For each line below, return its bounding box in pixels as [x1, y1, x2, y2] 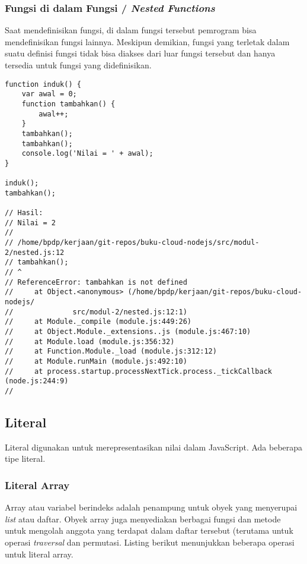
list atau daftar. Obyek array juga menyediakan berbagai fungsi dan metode [5, 512, 281, 525]
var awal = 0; [21, 90, 77, 99]
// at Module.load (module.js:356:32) [5, 337, 175, 346]
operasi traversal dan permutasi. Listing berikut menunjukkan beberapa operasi [5, 535, 295, 548]
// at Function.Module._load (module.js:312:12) [5, 347, 217, 356]
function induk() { [5, 80, 81, 89]
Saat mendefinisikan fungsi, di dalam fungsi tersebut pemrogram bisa [5, 24, 257, 36]
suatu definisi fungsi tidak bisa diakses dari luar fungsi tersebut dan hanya [5, 47, 276, 59]
